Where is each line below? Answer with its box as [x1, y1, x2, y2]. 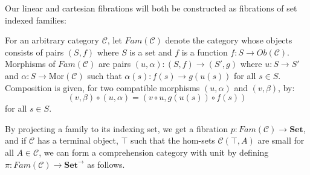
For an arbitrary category [5, 34, 99, 46]
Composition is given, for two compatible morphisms [5, 81, 200, 94]
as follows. [87, 157, 125, 170]
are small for [257, 134, 305, 147]
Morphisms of [5, 57, 56, 70]
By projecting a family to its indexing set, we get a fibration [5, 122, 228, 135]
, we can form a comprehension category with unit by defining [39, 145, 269, 158]
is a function [181, 45, 228, 58]
